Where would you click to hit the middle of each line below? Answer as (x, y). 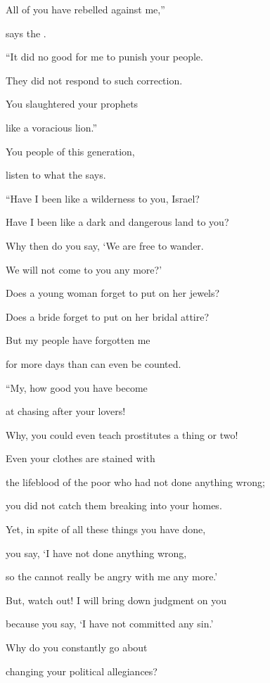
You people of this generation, (70, 151)
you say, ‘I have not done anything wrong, (96, 553)
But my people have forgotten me (78, 340)
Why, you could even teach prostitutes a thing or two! (122, 434)
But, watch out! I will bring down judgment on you (116, 600)
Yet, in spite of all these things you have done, (106, 529)
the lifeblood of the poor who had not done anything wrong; (135, 481)
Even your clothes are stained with (81, 458)
